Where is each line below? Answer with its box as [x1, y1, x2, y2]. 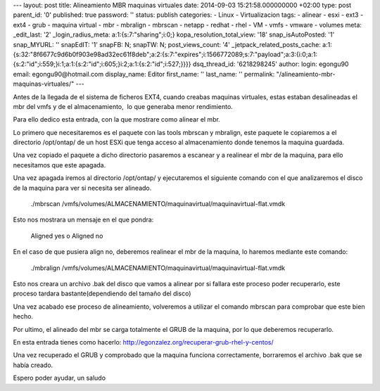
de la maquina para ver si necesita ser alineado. [13, 184, 152, 192]
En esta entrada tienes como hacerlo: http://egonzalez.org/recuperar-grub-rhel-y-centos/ [13, 338, 274, 346]
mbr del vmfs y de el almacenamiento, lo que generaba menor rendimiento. [13, 102, 234, 110]
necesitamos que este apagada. [13, 160, 106, 169]
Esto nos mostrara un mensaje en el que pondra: [13, 215, 154, 224]
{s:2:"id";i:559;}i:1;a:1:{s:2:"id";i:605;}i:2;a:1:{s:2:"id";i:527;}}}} [13, 60, 191, 68]
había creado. [13, 361, 53, 369]
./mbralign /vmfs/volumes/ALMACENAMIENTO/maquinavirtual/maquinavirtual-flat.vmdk [30, 264, 285, 272]
